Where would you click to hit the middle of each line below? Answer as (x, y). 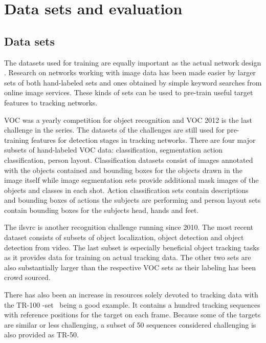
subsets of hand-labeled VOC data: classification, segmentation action (114, 150)
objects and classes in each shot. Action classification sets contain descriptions (126, 190)
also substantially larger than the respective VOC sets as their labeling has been (130, 267)
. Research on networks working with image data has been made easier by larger (130, 72)
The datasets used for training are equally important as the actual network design (133, 62)
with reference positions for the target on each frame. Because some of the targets (132, 315)
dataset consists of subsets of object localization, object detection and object (124, 237)
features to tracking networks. (51, 102)
